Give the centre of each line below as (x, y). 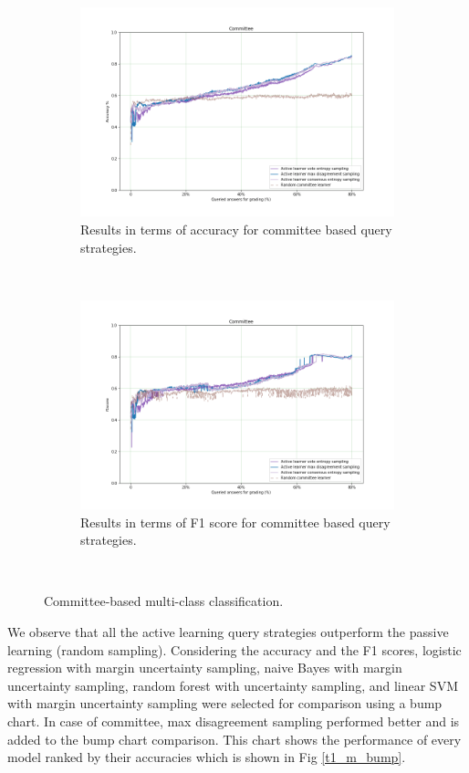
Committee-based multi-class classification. (164, 601)
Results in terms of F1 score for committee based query (235, 522)
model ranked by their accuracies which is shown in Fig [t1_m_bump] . (207, 757)
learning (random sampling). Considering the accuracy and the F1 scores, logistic (234, 649)
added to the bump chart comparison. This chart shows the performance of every (234, 739)
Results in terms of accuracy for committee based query (236, 229)
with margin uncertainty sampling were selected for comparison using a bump (225, 703)
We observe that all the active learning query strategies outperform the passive (228, 632)
